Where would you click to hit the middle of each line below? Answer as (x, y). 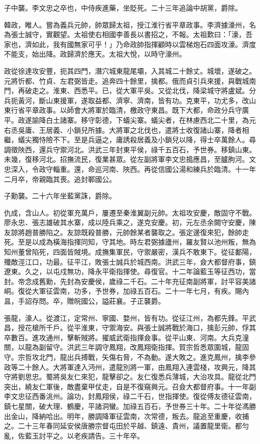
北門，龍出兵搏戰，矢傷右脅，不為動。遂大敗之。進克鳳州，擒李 (144, 357)
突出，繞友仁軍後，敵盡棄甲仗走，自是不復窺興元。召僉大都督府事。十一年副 (130, 386)
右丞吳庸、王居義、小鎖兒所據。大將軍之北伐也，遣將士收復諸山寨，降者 (123, 130)
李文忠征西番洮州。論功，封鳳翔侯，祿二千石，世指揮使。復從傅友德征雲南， (130, 396)
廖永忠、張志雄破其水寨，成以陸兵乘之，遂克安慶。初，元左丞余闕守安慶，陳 (130, 222)
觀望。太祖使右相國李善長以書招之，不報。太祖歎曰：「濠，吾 (152, 34)
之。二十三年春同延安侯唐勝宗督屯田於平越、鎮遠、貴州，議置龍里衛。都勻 (126, 426)
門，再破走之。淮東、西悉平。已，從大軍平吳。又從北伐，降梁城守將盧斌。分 (130, 90)
